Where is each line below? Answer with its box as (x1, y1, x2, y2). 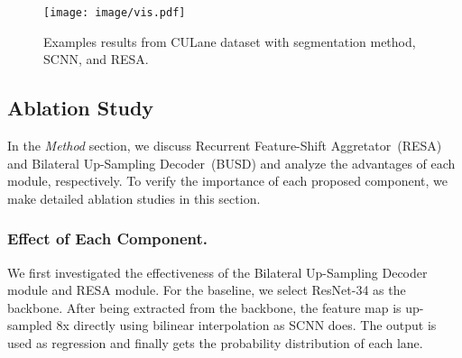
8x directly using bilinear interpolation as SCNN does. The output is (56, 316, 437, 335)
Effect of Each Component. (7, 227, 208, 250)
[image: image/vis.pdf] (43, 6, 186, 19)
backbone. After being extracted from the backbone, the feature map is (7, 298, 402, 317)
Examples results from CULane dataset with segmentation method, (43, 32, 416, 50)
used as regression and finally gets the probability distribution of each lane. (7, 334, 423, 353)
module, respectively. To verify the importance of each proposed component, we (7, 171, 448, 190)
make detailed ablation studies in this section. (7, 188, 261, 207)
